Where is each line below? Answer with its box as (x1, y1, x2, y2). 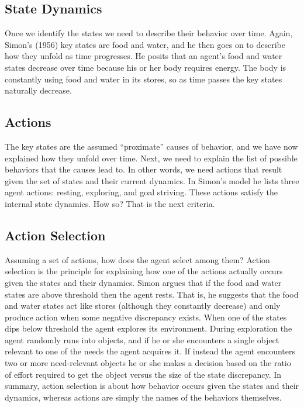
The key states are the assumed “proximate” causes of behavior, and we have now (5, 140, 298, 152)
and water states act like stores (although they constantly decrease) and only (5, 299, 281, 312)
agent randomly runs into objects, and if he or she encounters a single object (5, 333, 279, 346)
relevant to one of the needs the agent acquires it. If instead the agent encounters (5, 345, 295, 357)
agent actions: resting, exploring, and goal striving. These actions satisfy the (5, 186, 278, 198)
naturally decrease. (5, 84, 72, 96)
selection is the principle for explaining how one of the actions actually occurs (5, 265, 283, 277)
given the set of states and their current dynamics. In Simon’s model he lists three (5, 174, 299, 187)
